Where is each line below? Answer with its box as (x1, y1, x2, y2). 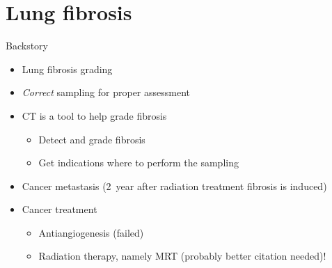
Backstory (6, 38, 48, 53)
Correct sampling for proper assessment (22, 85, 191, 100)
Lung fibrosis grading (22, 61, 113, 76)
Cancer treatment (22, 202, 97, 216)
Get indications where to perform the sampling (38, 155, 239, 170)
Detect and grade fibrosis (38, 132, 145, 146)
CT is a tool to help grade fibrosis (22, 108, 167, 123)
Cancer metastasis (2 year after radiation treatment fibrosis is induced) (22, 178, 327, 193)
